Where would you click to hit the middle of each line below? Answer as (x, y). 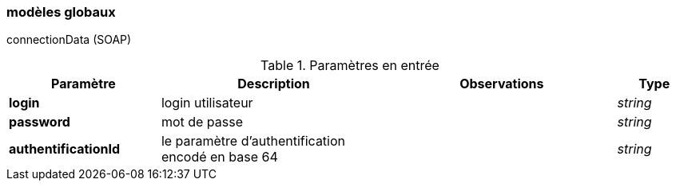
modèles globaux (61, 12)
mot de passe (202, 122)
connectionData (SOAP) (69, 40)
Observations (502, 84)
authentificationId (65, 149)
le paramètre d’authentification (253, 141)
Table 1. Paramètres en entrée (350, 66)
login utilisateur (207, 103)
